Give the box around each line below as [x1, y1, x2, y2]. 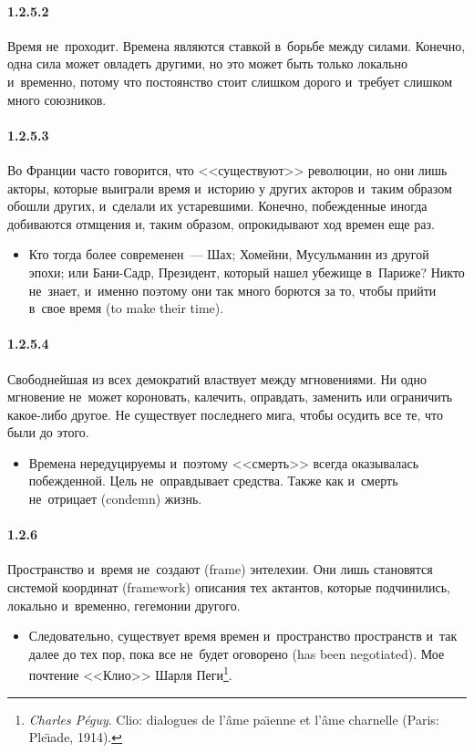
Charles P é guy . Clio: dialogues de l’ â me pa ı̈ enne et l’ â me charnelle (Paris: [28, 709, 439, 728]
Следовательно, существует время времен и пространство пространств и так [28, 626, 458, 645]
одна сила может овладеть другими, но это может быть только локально [7, 54, 407, 73]
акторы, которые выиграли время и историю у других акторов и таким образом [7, 178, 452, 197]
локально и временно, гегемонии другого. [7, 595, 241, 614]
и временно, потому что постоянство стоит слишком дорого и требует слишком [7, 71, 453, 90]
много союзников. [7, 89, 107, 109]
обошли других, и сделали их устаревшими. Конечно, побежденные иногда [7, 196, 428, 215]
